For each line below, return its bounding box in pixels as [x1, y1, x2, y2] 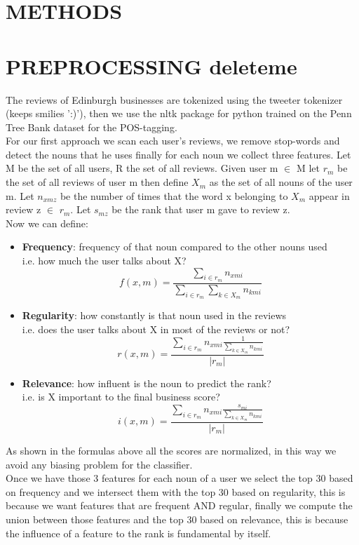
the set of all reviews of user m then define [6, 175, 189, 189]
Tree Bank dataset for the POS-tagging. [6, 119, 177, 134]
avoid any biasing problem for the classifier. [6, 457, 193, 471]
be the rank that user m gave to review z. [111, 202, 290, 217]
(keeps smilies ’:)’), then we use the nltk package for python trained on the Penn [6, 106, 352, 121]
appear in [309, 188, 350, 203]
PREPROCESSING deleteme [6, 51, 297, 80]
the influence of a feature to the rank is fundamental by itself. [6, 525, 271, 540]
